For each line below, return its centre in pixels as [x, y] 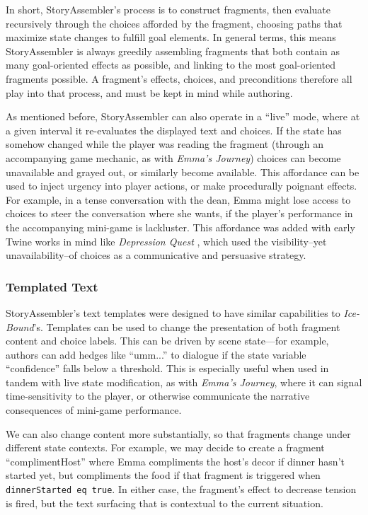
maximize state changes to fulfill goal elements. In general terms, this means [171, 37]
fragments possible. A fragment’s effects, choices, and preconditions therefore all [179, 78]
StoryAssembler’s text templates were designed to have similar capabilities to [173, 312]
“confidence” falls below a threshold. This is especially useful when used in [167, 368]
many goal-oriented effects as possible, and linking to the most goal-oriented [171, 65]
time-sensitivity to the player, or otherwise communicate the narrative [158, 396]
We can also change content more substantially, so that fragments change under [178, 433]
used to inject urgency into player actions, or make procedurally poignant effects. [182, 186]
